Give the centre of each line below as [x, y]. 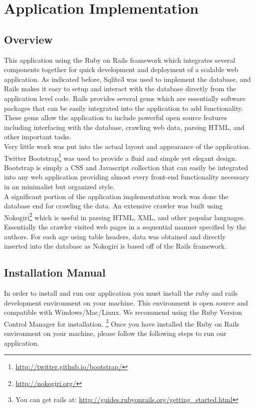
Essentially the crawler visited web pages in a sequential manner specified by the [125, 226]
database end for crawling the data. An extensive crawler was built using [114, 206]
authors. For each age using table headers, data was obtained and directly [115, 236]
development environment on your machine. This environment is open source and [126, 302]
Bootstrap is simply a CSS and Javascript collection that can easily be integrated [126, 167]
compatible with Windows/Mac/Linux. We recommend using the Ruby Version [123, 312]
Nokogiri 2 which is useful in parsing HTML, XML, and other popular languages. [125, 216]
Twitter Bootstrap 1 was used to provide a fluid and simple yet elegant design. [121, 157]
